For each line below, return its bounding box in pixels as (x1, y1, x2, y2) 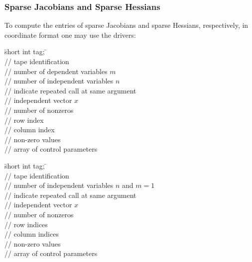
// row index (4, 114, 44, 125)
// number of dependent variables (4, 66, 108, 76)
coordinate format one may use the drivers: (4, 29, 136, 40)
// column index (4, 124, 55, 135)
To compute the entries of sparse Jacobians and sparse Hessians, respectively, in (4, 20, 249, 30)
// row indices (4, 219, 48, 229)
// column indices (4, 229, 59, 239)
